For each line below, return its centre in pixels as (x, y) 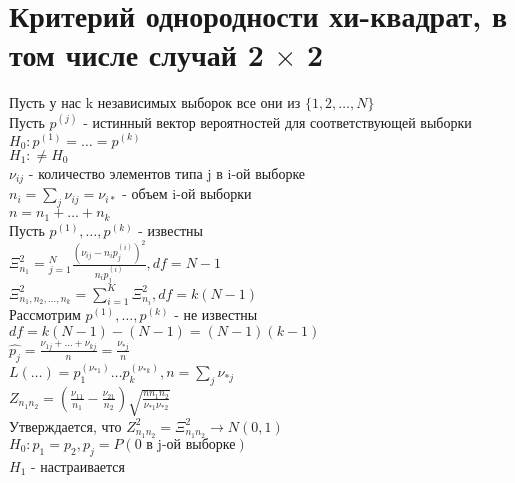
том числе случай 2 (136, 54)
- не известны (216, 314)
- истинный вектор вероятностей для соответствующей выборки (277, 121)
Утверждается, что (65, 425)
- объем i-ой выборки (187, 193)
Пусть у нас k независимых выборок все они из (155, 102)
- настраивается (78, 465)
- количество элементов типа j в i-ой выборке (167, 172)
